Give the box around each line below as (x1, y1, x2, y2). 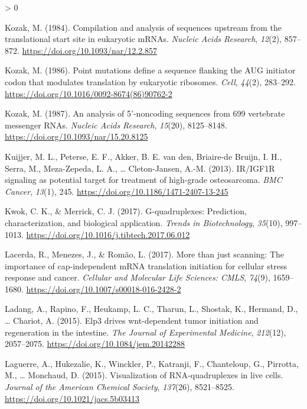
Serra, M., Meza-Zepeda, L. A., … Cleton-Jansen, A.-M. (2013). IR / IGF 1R (5, 162, 275, 174)
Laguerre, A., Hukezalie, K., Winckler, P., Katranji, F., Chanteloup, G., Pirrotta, (5, 357, 299, 369)
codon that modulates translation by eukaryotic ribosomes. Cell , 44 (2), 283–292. (5, 75, 296, 88)
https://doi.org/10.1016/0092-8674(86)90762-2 (5, 87, 172, 99)
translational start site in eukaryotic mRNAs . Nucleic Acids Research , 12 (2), (5, 33, 282, 45)
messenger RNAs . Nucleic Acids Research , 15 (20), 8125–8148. (5, 118, 227, 131)
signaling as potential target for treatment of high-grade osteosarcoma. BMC (5, 173, 282, 186)
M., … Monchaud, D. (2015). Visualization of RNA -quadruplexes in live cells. (5, 369, 283, 381)
